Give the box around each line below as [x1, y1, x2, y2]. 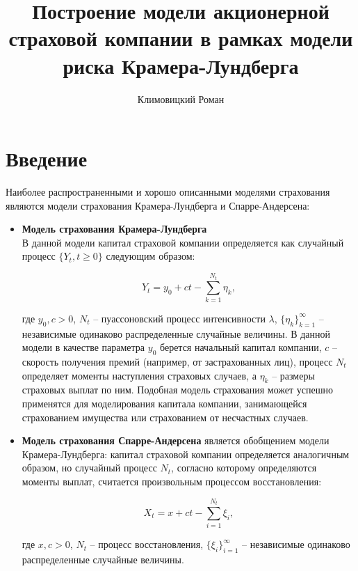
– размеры [272, 368, 315, 382]
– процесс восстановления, [90, 537, 204, 552]
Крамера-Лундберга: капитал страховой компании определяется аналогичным [22, 446, 350, 461]
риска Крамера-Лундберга [63, 51, 299, 79]
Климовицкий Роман [137, 91, 225, 106]
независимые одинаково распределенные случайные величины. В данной [22, 326, 331, 341]
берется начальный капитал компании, [159, 340, 322, 354]
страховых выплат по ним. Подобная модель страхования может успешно [22, 382, 334, 397]
